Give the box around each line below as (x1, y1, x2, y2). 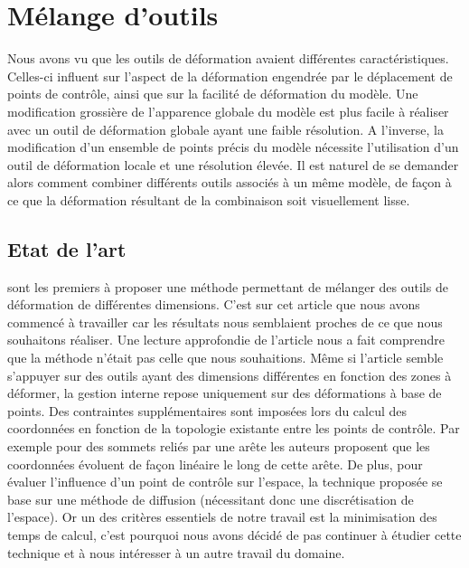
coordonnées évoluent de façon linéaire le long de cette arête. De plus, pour (7, 454, 423, 473)
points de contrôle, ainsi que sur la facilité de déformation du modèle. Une (7, 84, 418, 103)
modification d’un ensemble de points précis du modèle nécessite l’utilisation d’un (7, 137, 459, 156)
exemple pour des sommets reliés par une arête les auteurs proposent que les (7, 437, 430, 456)
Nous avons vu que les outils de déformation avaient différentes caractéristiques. (7, 49, 449, 68)
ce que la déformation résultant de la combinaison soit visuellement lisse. (7, 190, 410, 209)
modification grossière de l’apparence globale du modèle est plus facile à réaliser (7, 101, 449, 120)
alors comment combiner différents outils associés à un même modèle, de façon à (7, 173, 452, 192)
